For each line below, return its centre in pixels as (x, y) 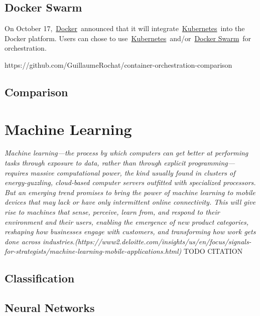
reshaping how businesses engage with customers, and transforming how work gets (130, 231)
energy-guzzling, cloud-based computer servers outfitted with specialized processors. (130, 182)
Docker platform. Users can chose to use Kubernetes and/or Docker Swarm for (128, 38)
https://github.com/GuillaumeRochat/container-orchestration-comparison (118, 64)
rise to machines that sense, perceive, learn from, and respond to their (112, 212)
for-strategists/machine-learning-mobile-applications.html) (93, 251)
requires (16, 172)
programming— (212, 163)
